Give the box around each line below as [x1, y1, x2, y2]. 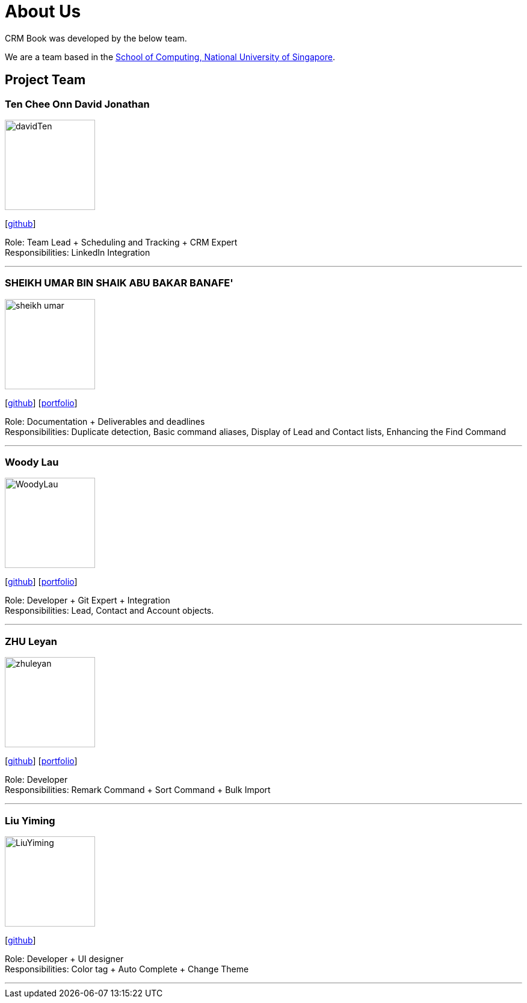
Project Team [5, 72, 86, 88]
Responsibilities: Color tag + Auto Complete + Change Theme [5, 963, 249, 974]
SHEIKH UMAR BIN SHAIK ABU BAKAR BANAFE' [5, 277, 233, 289]
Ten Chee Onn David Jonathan [5, 97, 150, 110]
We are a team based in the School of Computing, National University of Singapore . [5, 51, 336, 62]
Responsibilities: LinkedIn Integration [5, 247, 150, 258]
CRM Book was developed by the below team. [5, 32, 187, 43]
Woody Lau [5, 456, 59, 469]
